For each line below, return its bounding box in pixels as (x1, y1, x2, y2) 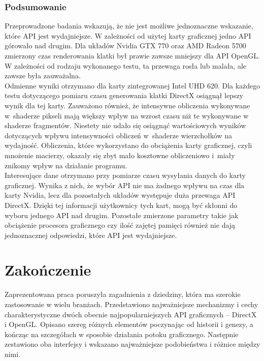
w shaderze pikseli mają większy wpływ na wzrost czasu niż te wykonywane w (5, 110, 249, 121)
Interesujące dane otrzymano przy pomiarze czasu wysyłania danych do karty (5, 170, 246, 180)
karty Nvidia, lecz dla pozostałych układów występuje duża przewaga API (5, 190, 236, 200)
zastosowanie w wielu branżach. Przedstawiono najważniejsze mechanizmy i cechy (5, 299, 258, 309)
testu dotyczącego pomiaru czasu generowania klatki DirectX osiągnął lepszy (5, 90, 244, 101)
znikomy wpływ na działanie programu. (5, 160, 127, 170)
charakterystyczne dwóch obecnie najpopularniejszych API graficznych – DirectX (5, 309, 257, 319)
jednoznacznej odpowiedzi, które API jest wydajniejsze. (5, 229, 177, 240)
